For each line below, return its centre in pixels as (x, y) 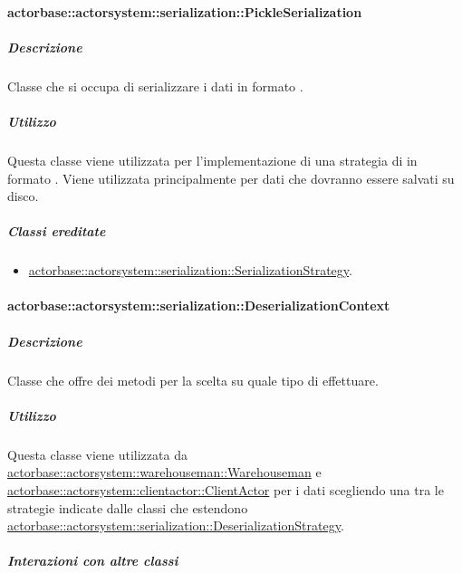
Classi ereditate (57, 231)
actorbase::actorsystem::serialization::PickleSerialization (185, 11)
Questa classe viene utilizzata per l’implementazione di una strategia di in (212, 160)
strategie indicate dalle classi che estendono (128, 507)
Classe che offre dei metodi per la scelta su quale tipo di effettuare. (193, 380)
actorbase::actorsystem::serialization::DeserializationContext (199, 306)
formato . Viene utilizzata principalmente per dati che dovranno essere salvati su (231, 178)
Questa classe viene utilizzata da (97, 454)
